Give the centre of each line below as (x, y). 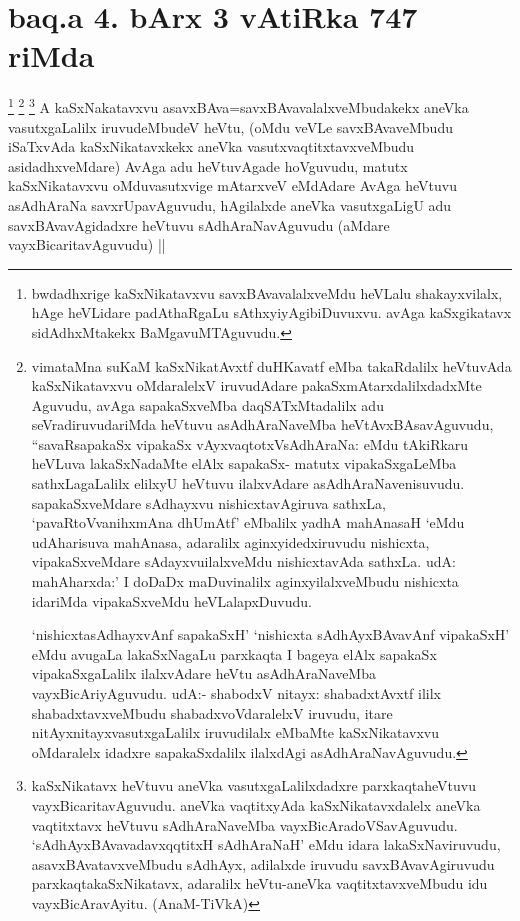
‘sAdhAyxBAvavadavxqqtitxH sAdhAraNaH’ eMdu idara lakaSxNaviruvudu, (266, 844)
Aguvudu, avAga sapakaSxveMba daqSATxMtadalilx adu (207, 404)
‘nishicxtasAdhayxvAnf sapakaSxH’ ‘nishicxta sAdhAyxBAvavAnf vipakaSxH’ (270, 634)
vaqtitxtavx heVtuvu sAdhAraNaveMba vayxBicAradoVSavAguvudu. (244, 824)
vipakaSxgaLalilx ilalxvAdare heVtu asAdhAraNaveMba (203, 673)
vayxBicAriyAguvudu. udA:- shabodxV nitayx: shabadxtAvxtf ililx (236, 693)
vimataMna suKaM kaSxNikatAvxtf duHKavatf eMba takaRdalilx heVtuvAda (271, 365)
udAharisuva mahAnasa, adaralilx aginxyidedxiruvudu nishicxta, (230, 541)
